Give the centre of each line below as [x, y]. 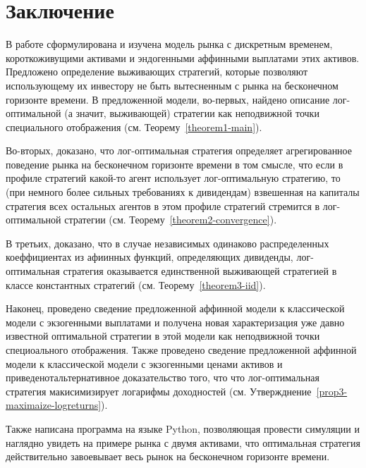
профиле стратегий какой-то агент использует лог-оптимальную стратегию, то [173, 178]
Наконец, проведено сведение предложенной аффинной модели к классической [175, 308]
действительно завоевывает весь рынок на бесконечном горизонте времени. [168, 456]
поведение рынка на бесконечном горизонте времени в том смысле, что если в [175, 164]
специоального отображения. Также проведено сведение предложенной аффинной [181, 350]
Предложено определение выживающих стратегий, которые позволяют [157, 72]
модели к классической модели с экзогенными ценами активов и [144, 363]
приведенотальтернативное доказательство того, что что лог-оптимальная [163, 377]
